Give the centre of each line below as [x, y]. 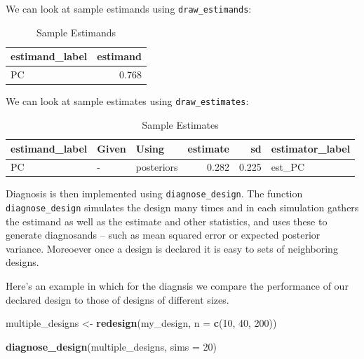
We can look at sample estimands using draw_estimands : [129, 8]
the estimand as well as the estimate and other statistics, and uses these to [167, 221]
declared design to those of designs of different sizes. [117, 299]
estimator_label [311, 149]
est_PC [288, 167]
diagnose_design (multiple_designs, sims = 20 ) [111, 346]
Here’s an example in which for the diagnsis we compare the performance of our [177, 286]
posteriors [157, 167]
